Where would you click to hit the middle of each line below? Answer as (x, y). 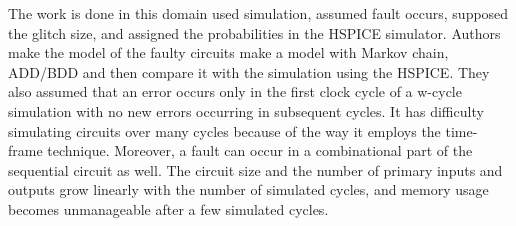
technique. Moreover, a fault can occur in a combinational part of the (260, 150)
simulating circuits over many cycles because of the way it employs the (224, 130)
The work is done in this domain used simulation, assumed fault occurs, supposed (258, 13)
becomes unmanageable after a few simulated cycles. (168, 208)
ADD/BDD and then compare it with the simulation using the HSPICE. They (249, 71)
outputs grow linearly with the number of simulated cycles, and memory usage (248, 189)
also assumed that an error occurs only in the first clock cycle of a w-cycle (235, 91)
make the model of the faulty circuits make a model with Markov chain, (228, 52)
